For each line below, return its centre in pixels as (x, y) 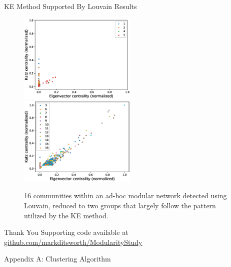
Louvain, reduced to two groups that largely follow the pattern (120, 206)
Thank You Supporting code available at (66, 232)
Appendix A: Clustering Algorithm (57, 259)
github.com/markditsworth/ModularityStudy (73, 242)
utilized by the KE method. (66, 215)
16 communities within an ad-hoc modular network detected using (125, 195)
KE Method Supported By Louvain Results (70, 6)
